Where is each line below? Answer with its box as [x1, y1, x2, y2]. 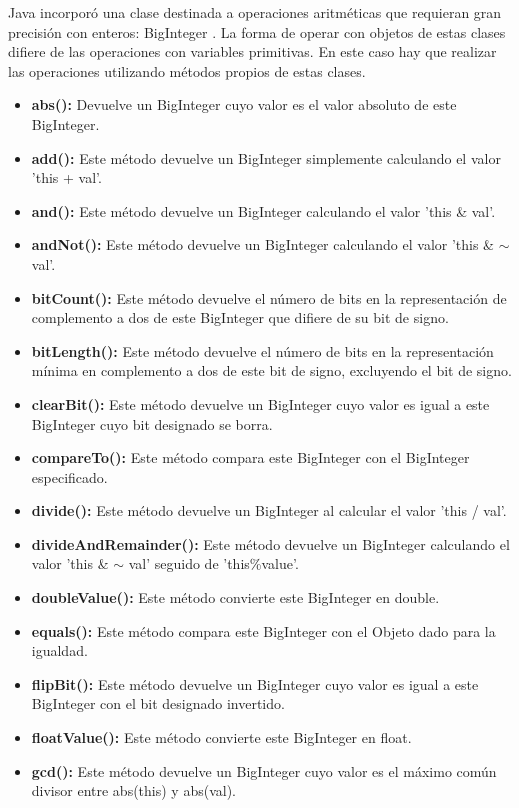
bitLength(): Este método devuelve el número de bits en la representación [31, 340, 494, 361]
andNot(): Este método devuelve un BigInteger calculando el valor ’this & [31, 234, 495, 255]
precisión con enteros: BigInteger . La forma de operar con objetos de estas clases [8, 21, 506, 42]
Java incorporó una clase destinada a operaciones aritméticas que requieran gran [8, 2, 502, 22]
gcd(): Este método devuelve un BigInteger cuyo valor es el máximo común [31, 760, 497, 781]
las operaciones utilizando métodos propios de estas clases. [8, 60, 366, 81]
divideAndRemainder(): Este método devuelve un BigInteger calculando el [31, 533, 510, 554]
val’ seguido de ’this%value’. [128, 553, 299, 574]
